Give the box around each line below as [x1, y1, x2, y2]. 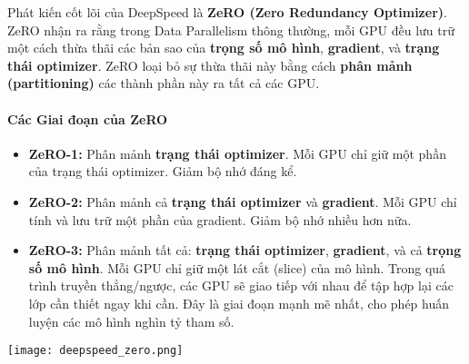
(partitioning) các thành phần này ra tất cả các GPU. [7, 74, 320, 93]
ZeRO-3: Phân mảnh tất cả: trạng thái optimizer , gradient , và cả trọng [28, 241, 462, 260]
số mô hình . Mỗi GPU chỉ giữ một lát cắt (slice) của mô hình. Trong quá [28, 258, 446, 277]
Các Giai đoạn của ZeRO [7, 109, 168, 128]
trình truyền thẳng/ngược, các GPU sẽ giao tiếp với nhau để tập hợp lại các [28, 276, 454, 295]
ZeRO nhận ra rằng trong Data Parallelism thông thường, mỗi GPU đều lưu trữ [7, 20, 454, 39]
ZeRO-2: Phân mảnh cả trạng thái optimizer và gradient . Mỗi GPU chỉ [28, 192, 457, 211]
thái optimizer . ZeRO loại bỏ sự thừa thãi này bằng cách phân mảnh [7, 55, 413, 74]
